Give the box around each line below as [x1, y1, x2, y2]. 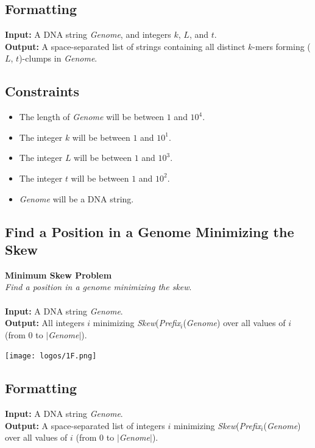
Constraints [5, 82, 79, 101]
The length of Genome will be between [19, 110, 165, 123]
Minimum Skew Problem [5, 268, 112, 281]
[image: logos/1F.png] [5, 352, 97, 361]
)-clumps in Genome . [19, 52, 97, 65]
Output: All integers [5, 316, 85, 329]
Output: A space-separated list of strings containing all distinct [5, 40, 246, 52]
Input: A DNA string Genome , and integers [5, 28, 171, 41]
